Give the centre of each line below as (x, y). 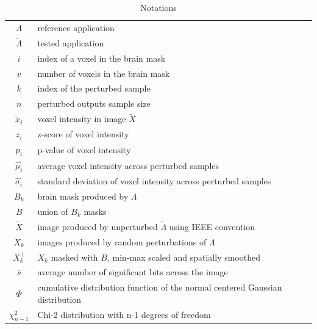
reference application (76, 27)
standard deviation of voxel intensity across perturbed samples (154, 181)
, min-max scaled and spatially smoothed (183, 257)
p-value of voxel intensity (84, 149)
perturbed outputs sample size (94, 103)
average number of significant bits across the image (133, 272)
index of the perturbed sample (94, 88)
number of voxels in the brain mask (104, 73)
